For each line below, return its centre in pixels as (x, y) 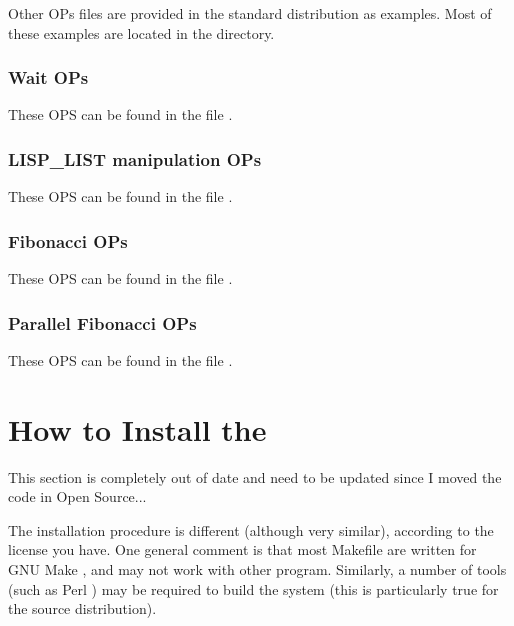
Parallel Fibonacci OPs (102, 322)
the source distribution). (82, 608)
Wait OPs (48, 77)
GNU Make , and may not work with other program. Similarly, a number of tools (257, 568)
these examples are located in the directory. (141, 32)
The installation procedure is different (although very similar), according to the (251, 529)
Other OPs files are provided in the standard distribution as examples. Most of (250, 13)
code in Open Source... (77, 496)
